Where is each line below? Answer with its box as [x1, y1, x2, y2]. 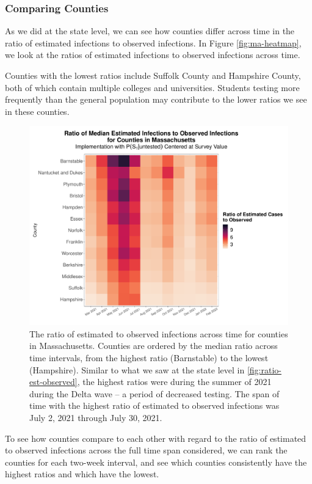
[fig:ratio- [247, 363, 281, 376]
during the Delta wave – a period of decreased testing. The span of [29, 387, 280, 400]
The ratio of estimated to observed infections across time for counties [29, 327, 288, 340]
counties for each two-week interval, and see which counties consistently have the [5, 455, 307, 468]
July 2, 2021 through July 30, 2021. [29, 411, 162, 424]
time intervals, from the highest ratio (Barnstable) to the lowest [29, 351, 269, 364]
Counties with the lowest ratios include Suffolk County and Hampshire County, [5, 69, 301, 81]
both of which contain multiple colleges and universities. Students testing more [5, 81, 300, 94]
